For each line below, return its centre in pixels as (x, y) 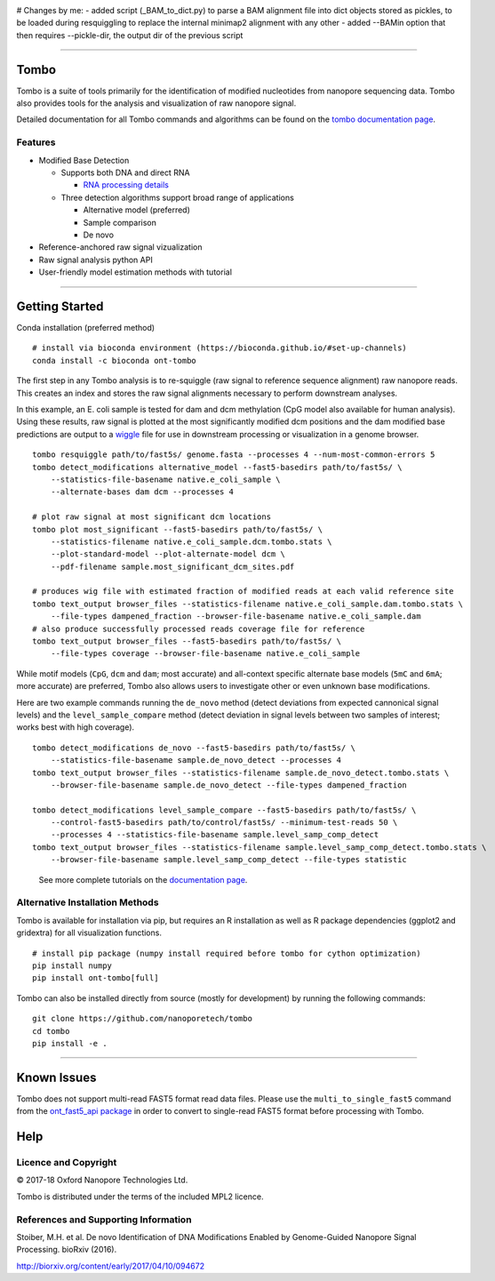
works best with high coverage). (76, 727)
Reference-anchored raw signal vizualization (120, 247)
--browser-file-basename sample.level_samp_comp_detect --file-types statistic (229, 860)
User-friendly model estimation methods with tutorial (136, 272)
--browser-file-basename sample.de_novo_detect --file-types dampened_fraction (229, 785)
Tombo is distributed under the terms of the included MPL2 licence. (140, 1197)
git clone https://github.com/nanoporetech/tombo (143, 1019)
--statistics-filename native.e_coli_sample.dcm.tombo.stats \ (191, 541)
